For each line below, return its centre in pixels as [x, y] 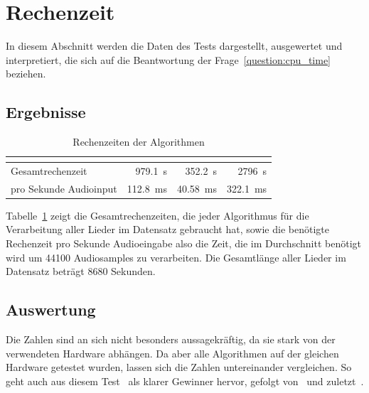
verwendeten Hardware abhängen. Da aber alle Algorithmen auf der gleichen [172, 353]
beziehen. [26, 74]
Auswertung [51, 309]
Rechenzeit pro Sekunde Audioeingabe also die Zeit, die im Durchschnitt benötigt [183, 243]
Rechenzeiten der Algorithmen [139, 142]
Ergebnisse [46, 112]
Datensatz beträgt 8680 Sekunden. [81, 271]
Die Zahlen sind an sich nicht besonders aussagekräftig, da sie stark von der [171, 339]
